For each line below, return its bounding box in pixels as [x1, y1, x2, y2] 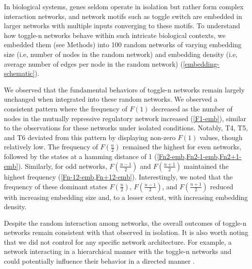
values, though [200, 132, 243, 142]
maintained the [184, 161, 229, 171]
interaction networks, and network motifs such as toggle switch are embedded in [4, 11, 242, 21]
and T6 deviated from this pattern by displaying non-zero [4, 132, 176, 142]
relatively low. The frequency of [4, 142, 98, 152]
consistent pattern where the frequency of [4, 103, 128, 113]
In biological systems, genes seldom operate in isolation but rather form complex [4, 1, 244, 11]
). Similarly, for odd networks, [18, 161, 107, 171]
